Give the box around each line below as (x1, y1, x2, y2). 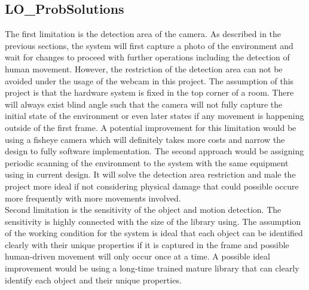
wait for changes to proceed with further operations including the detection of (5, 51, 290, 63)
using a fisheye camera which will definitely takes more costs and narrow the (5, 133, 285, 145)
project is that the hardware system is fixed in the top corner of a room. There (5, 86, 294, 99)
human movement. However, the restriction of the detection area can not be (5, 62, 283, 75)
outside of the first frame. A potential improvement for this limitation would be (5, 121, 296, 133)
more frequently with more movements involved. (5, 191, 181, 204)
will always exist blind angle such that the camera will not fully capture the (5, 97, 283, 110)
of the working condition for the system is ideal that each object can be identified (5, 227, 303, 239)
